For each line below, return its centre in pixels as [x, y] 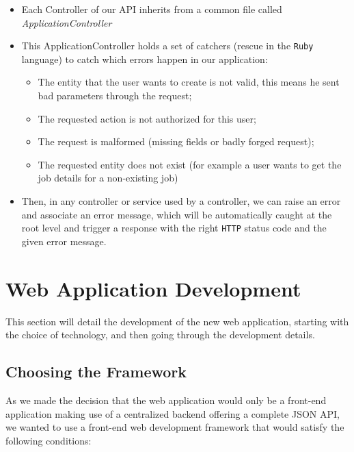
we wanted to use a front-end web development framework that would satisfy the [175, 427]
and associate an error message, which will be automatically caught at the [177, 214]
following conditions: [49, 440]
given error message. [64, 241]
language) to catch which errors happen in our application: [145, 59]
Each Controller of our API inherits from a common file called [152, 9]
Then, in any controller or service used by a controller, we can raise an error [181, 201]
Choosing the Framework [96, 372]
